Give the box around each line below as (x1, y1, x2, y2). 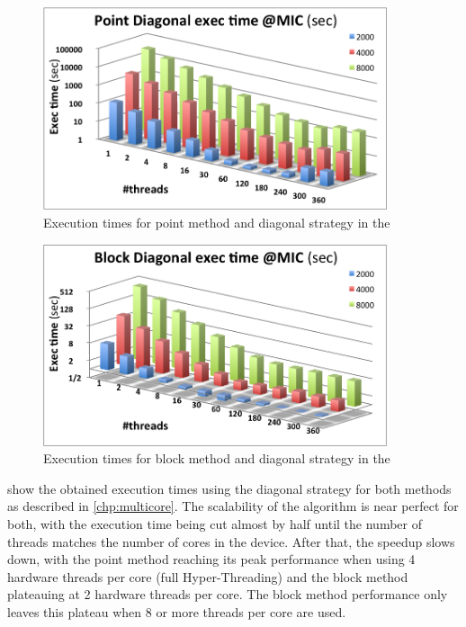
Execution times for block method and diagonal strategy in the (43, 449, 390, 468)
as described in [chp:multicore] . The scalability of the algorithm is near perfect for (7, 497, 459, 515)
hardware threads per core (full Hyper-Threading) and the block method (7, 567, 408, 586)
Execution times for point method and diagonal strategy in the (43, 213, 390, 232)
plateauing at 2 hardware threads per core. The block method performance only (7, 585, 448, 604)
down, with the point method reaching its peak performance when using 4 (7, 550, 416, 569)
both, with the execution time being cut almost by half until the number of (7, 515, 422, 533)
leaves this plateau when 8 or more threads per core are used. (7, 603, 346, 622)
